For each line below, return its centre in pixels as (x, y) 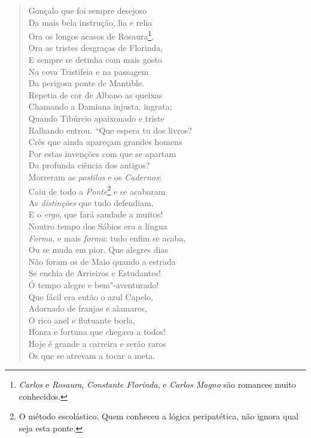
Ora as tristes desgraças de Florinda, (96, 48)
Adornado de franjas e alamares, (88, 308)
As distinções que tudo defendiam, (91, 202)
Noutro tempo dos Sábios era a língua (98, 226)
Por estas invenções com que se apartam (102, 153)
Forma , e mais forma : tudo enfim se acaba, (107, 238)
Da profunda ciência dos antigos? (89, 165)
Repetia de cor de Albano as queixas (95, 94)
